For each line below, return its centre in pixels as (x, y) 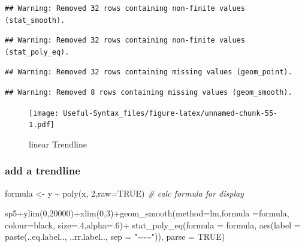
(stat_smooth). (35, 20)
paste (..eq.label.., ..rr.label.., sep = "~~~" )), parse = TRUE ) (115, 237)
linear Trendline (58, 144)
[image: (44, 113)
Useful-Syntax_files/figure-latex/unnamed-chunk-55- (170, 113)
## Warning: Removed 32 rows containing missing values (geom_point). (149, 72)
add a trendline (43, 171)
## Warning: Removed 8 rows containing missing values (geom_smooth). (149, 92)
